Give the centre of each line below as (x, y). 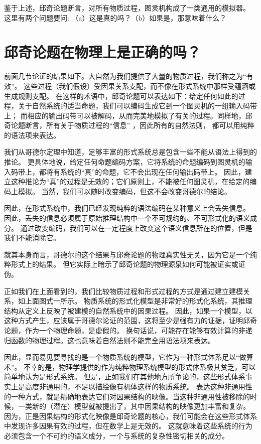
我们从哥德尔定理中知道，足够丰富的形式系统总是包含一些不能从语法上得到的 (130, 152)
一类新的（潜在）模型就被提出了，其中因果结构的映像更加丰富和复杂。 (134, 406)
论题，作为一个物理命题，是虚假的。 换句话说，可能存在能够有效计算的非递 (128, 330)
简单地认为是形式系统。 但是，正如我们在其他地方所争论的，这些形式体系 (125, 377)
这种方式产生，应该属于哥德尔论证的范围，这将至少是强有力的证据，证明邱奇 (130, 320)
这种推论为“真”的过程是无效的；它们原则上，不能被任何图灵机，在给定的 (130, 181)
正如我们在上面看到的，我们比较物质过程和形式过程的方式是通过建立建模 (123, 291)
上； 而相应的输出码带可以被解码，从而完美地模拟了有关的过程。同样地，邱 (128, 115)
